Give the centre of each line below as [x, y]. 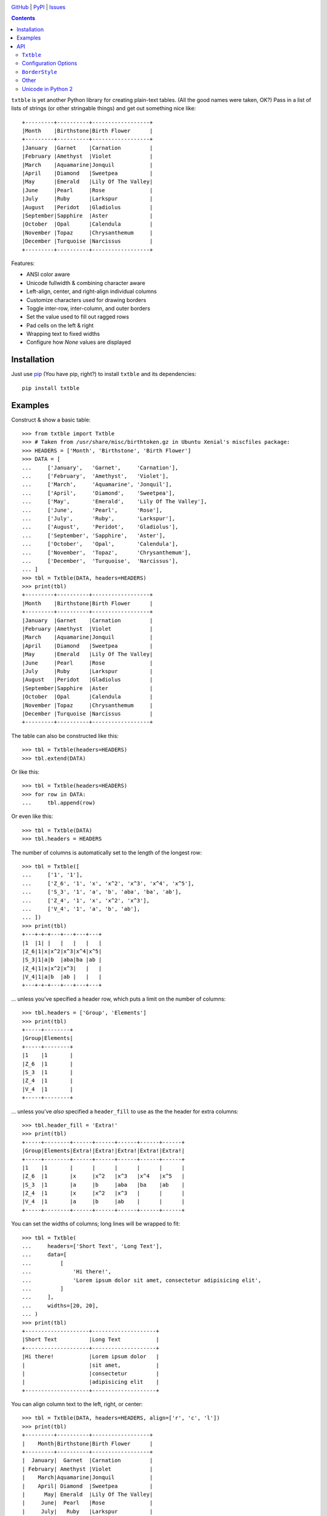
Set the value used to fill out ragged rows [78, 317]
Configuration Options [50, 63]
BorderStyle [40, 72]
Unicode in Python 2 [47, 89]
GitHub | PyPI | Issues [38, 7]
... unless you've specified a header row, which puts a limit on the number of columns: [119, 999]
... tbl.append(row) [59, 803]
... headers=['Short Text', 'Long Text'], [92, 1246]
